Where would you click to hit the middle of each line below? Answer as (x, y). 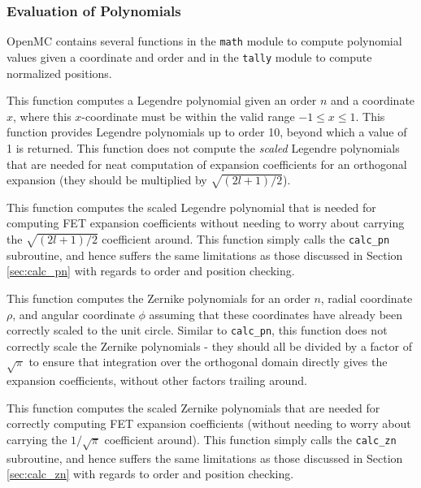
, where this (42, 116)
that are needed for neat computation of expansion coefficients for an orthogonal (207, 164)
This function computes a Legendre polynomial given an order (162, 100)
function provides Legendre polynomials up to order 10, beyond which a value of (207, 132)
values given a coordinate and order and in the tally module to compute (189, 56)
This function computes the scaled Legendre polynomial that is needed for (191, 207)
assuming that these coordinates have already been (276, 314)
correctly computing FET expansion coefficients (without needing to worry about (209, 423)
